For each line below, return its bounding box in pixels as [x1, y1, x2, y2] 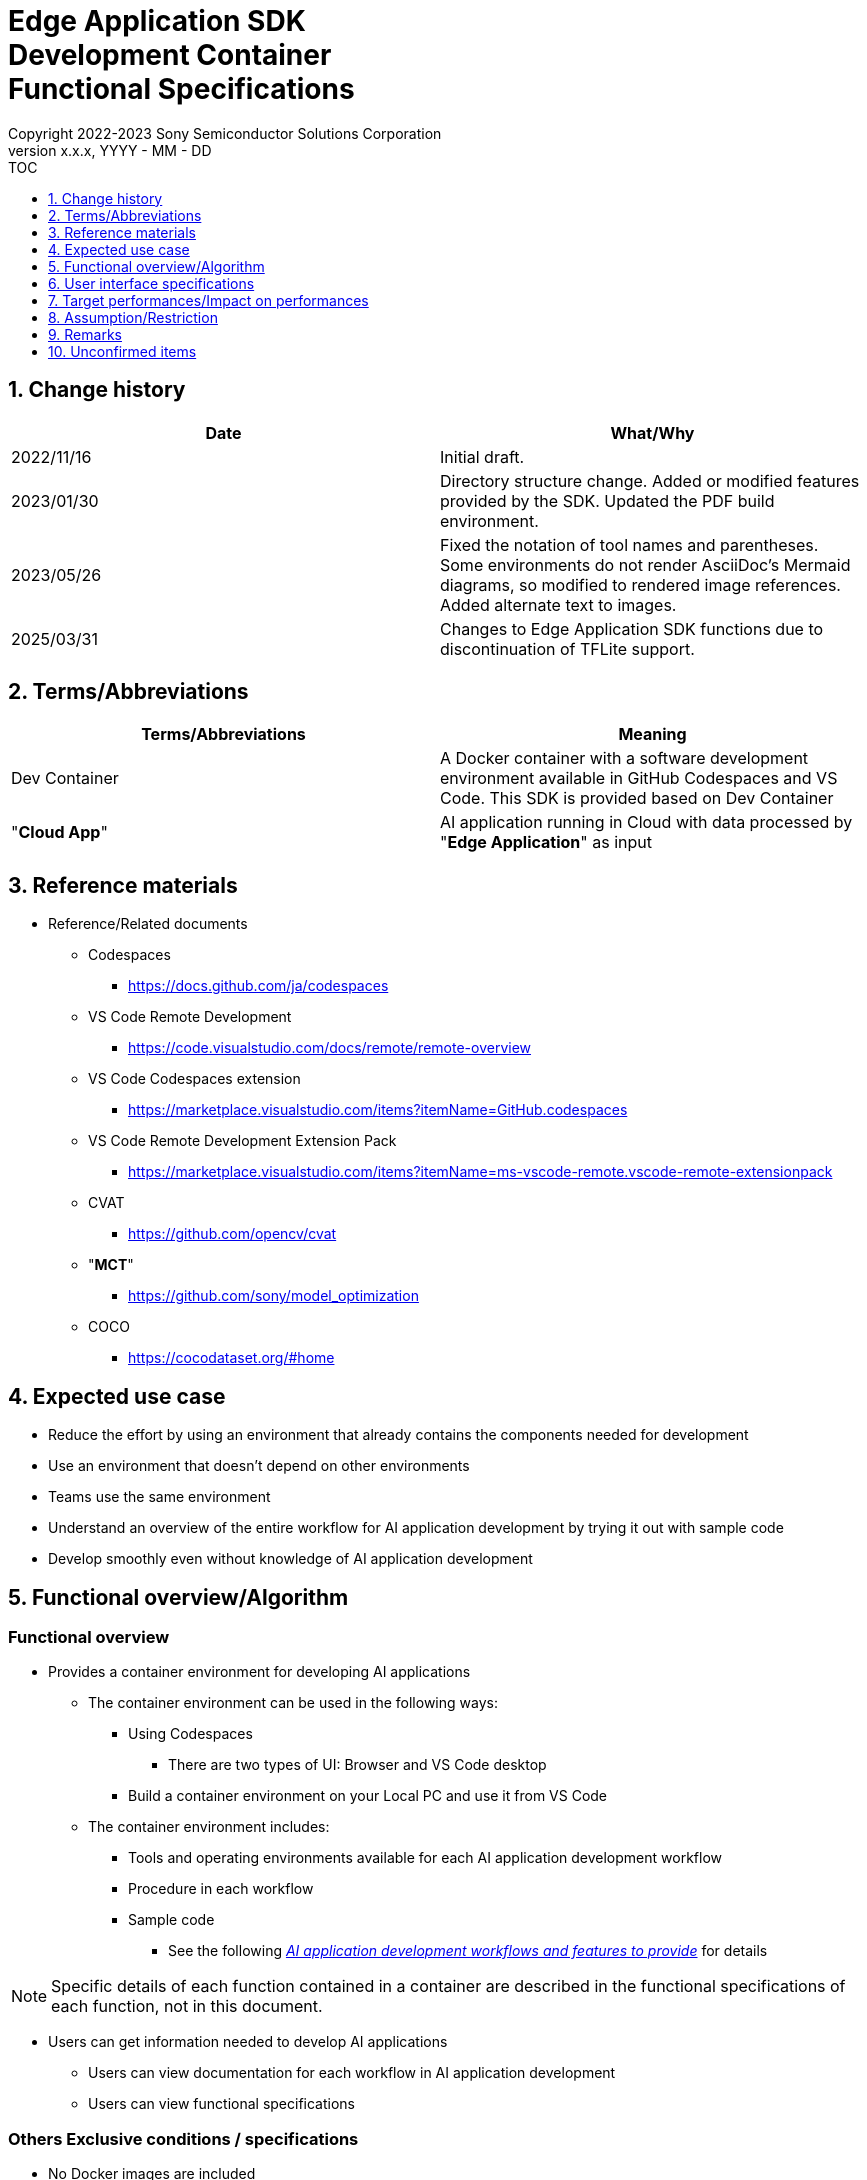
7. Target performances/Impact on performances [48, 291, 369, 309]
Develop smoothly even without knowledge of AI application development [48, 1550, 533, 1568]
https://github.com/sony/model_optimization [128, 1287, 419, 1305]
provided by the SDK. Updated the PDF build [440, 490, 775, 511]
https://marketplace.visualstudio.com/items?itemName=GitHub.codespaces [128, 1101, 628, 1119]
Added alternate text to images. [440, 594, 677, 615]
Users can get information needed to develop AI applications [48, 2033, 448, 2051]
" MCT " [88, 1256, 134, 1274]
